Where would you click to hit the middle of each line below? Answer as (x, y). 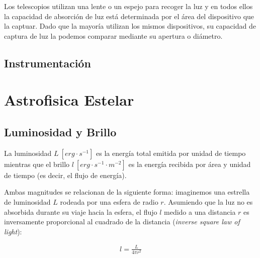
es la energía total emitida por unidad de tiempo (171, 153)
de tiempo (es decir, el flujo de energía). (65, 175)
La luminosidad (28, 153)
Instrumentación (48, 63)
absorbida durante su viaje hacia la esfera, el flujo (81, 211)
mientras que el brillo (37, 164)
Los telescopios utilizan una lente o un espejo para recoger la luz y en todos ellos (128, 6)
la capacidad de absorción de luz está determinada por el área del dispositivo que (129, 16)
